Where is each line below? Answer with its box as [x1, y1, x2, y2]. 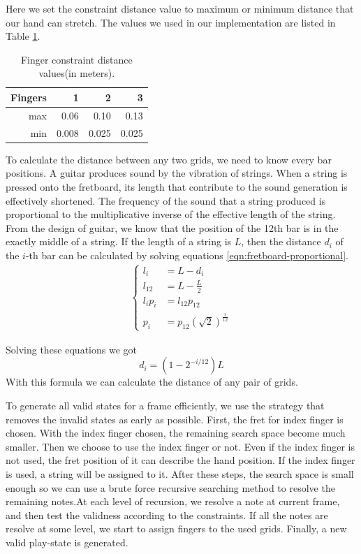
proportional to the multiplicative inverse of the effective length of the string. [6, 207, 336, 221]
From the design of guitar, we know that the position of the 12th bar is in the [6, 220, 339, 235]
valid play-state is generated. [6, 535, 128, 550]
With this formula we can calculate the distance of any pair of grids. [6, 374, 298, 389]
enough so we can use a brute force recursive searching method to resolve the [6, 480, 335, 495]
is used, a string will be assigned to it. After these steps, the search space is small [6, 467, 354, 481]
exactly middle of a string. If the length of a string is [6, 234, 232, 249]
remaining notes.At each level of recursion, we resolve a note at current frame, [6, 494, 340, 509]
